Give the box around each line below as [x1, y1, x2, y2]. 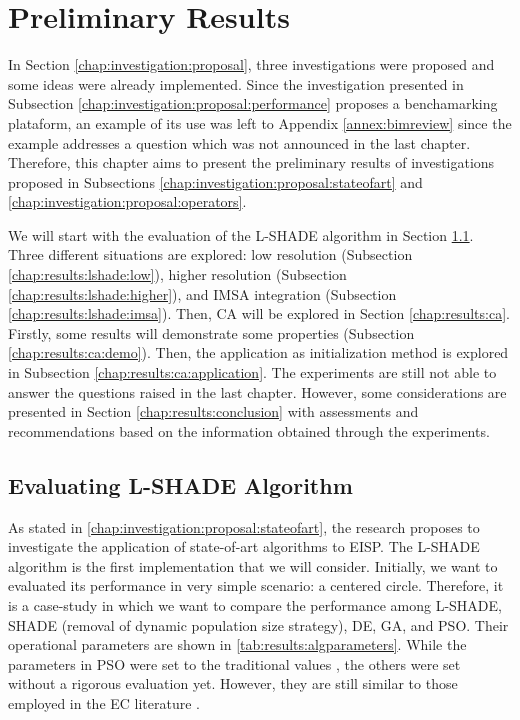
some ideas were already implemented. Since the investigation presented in [8, 73, 464, 94]
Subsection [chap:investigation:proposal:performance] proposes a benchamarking [8, 93, 498, 114]
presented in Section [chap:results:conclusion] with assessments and [8, 401, 419, 422]
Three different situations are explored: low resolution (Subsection [8, 244, 413, 265]
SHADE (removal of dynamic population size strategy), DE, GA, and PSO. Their [8, 614, 509, 635]
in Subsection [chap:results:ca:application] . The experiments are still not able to [8, 362, 497, 383]
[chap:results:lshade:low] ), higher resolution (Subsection [8, 264, 347, 285]
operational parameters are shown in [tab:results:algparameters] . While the [8, 634, 467, 655]
